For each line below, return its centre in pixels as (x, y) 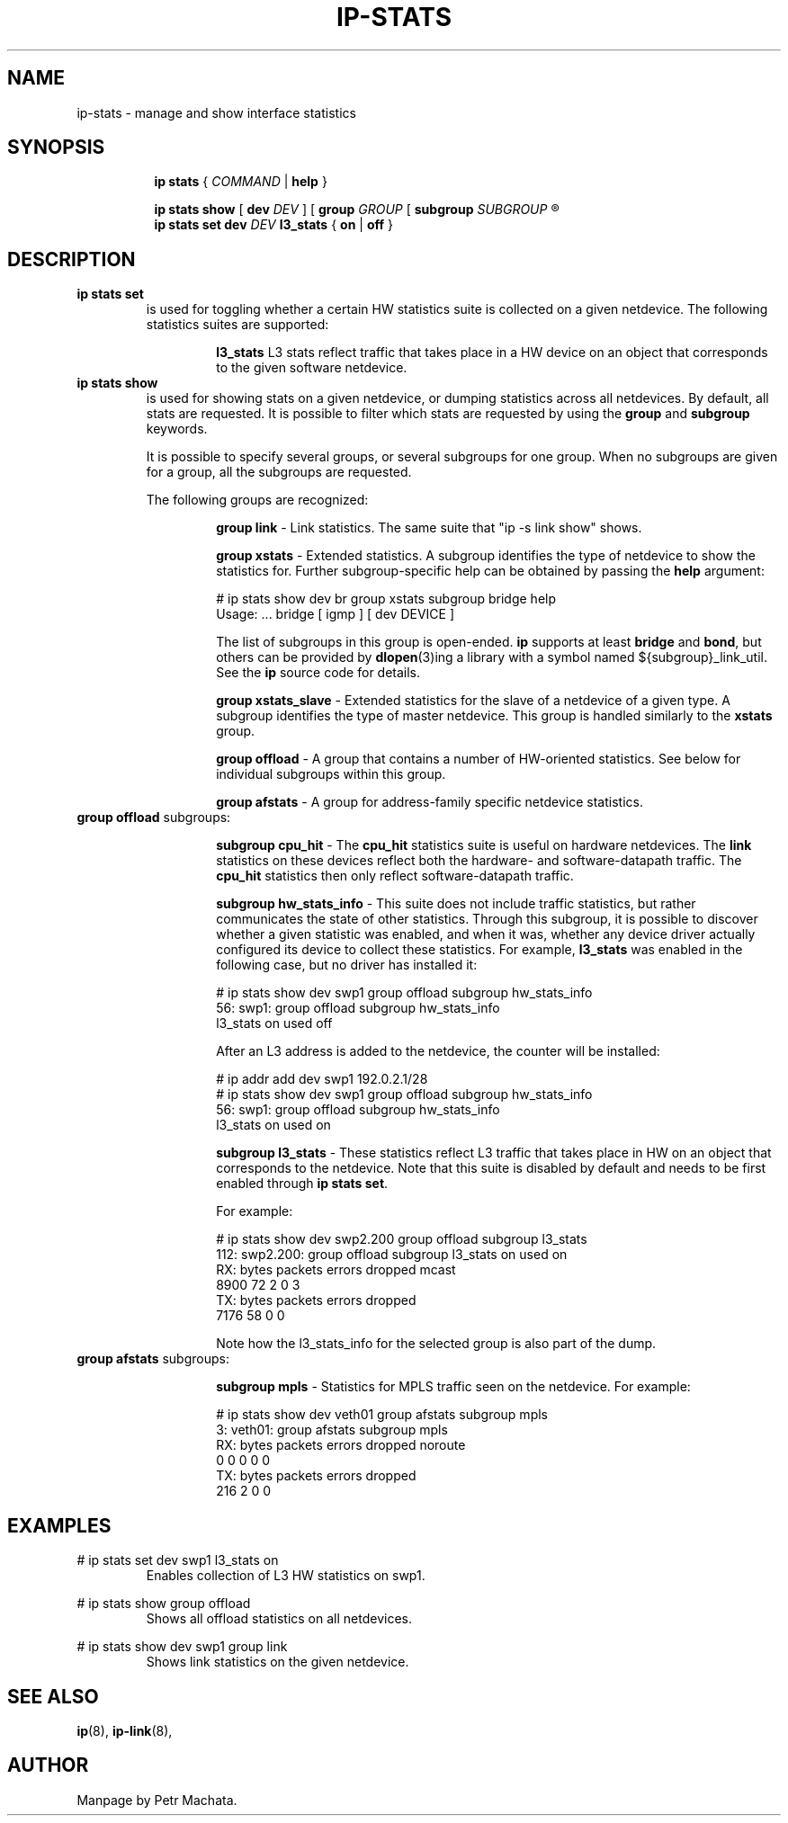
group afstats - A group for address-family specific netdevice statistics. (430, 802)
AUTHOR (48, 1765)
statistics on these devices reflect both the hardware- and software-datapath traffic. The (479, 861)
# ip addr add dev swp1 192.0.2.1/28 (322, 1079)
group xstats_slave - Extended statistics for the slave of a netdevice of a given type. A (473, 701)
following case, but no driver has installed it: (347, 965)
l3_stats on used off (274, 1023)
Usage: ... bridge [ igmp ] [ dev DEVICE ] (336, 614)
